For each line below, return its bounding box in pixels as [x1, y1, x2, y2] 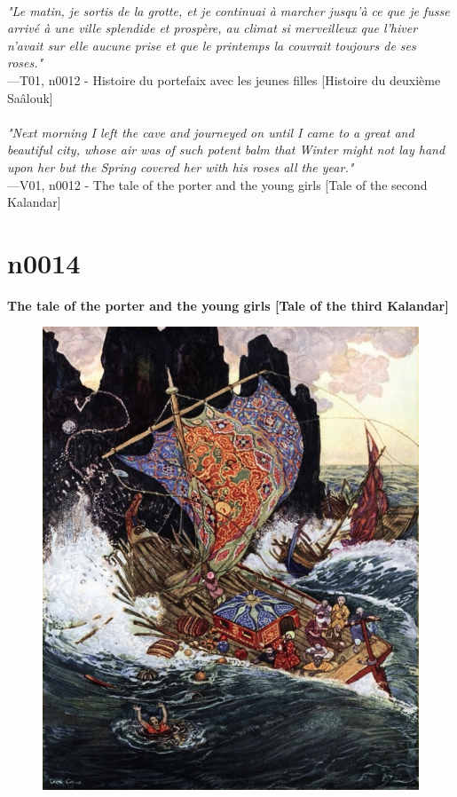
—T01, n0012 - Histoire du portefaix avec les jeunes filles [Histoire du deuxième [7, 70, 441, 89]
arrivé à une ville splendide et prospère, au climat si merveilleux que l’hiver [7, 19, 418, 37]
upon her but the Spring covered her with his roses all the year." [7, 157, 354, 176]
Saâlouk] [7, 88, 53, 107]
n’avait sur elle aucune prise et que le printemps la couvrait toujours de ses [7, 36, 416, 54]
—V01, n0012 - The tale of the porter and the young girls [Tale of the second [7, 175, 428, 193]
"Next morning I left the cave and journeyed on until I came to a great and [7, 122, 414, 141]
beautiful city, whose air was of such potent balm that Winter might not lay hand [7, 140, 445, 159]
